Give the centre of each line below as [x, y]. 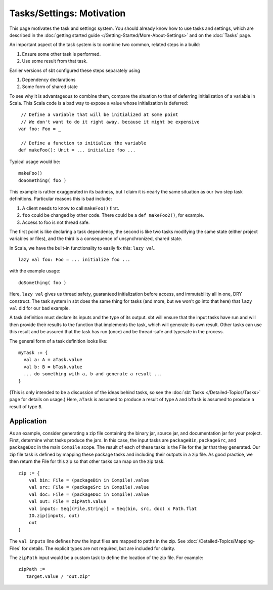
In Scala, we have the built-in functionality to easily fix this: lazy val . [83, 248]
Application [28, 421]
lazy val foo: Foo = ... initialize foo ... [75, 260]
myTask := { [33, 353]
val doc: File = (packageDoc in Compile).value [89, 494]
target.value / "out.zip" [58, 576]
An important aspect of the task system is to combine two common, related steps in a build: [105, 45]
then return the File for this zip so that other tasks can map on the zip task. [87, 461]
